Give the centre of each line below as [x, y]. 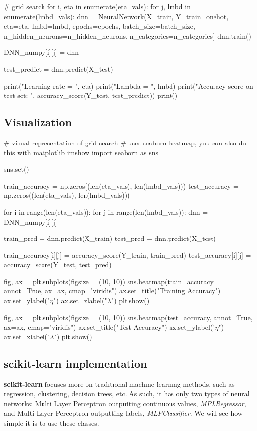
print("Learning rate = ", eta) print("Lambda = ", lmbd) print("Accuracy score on [128, 85]
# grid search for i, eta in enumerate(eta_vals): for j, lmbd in [97, 6]
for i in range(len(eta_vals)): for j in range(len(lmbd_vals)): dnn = [106, 212]
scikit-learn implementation [76, 363]
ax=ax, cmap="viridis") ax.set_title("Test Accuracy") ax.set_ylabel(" [110, 327]
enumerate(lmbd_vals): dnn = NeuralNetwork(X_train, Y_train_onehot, [116, 16]
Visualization [38, 122]
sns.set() [17, 169]
